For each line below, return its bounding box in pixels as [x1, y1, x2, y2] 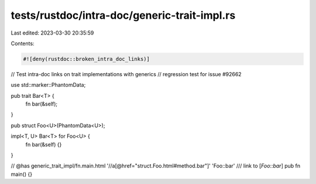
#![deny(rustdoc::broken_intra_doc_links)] [23, 56, 150, 62]
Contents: [11, 40, 35, 47]
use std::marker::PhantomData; [11, 81, 86, 88]
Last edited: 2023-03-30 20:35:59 [11, 29, 94, 36]
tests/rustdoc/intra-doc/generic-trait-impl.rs [11, 9, 236, 22]
